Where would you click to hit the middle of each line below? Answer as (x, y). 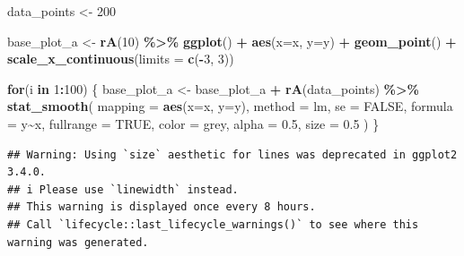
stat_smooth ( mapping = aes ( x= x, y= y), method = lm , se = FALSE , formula (230, 106)
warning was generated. (78, 242)
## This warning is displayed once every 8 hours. (162, 207)
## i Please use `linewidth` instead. (123, 189)
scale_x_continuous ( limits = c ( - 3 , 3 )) (121, 59)
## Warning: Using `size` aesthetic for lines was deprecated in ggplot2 (232, 154)
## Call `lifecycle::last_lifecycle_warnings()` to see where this (213, 224)
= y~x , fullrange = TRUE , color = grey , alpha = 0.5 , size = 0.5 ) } (193, 123)
